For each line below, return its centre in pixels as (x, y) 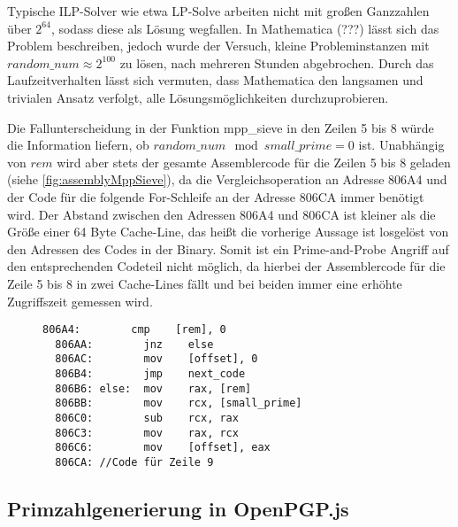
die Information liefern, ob (78, 145)
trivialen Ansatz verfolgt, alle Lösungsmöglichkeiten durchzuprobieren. (198, 97)
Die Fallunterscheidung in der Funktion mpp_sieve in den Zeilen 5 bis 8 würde (221, 127)
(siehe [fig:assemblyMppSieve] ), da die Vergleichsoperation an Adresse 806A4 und (227, 179)
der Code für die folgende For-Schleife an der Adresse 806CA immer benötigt (216, 196)
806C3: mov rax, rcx (147, 433)
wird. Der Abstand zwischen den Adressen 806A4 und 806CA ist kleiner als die (221, 214)
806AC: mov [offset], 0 (156, 359)
